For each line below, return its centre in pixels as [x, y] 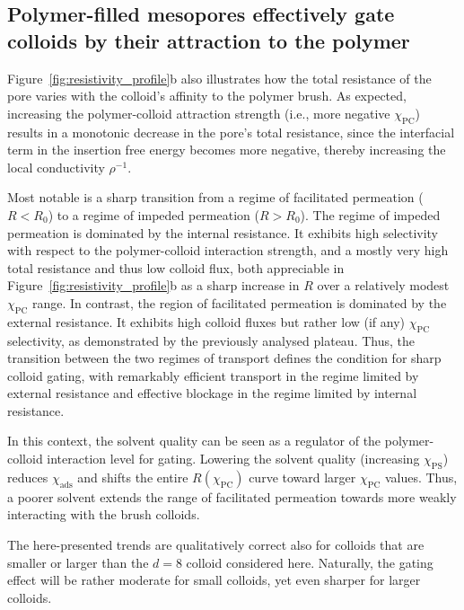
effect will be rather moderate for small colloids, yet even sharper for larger [214, 580]
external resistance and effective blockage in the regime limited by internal [212, 393]
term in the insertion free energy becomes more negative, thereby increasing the [227, 150]
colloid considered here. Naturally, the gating [310, 562]
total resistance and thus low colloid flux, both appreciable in [176, 267]
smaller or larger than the [78, 562]
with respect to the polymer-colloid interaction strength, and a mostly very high [228, 250]
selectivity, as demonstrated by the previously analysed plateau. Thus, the [211, 340]
